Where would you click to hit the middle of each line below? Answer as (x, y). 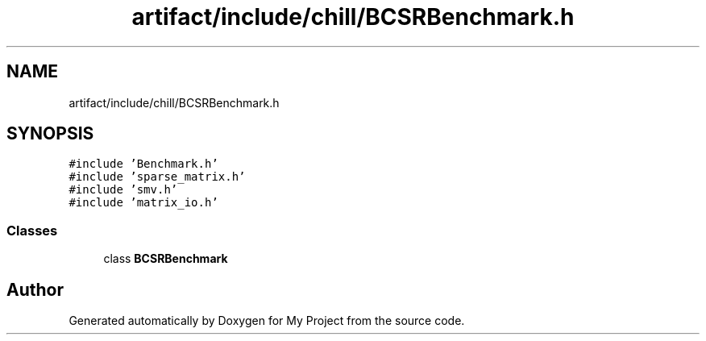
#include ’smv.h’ (123, 190)
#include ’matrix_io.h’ (143, 203)
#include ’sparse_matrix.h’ (157, 177)
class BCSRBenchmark (166, 259)
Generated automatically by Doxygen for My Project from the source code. (267, 321)
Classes (32, 230)
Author (35, 289)
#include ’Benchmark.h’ (143, 164)
